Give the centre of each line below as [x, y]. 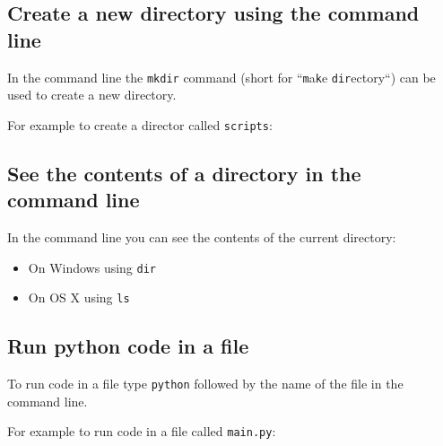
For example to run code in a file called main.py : [142, 431]
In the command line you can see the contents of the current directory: [202, 237]
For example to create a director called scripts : [140, 124]
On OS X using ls [79, 297]
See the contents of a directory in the [184, 173]
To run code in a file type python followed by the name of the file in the [205, 384]
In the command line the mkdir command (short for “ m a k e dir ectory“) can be [221, 77]
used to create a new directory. [92, 95]
